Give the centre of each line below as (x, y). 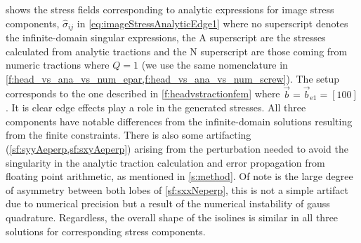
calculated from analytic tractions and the (96, 51)
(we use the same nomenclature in (215, 65)
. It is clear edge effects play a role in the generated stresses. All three (156, 107)
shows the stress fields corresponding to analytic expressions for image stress (170, 9)
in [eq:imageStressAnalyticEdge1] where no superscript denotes (212, 23)
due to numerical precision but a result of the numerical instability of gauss (168, 203)
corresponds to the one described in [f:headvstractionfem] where (143, 93)
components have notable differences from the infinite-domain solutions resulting (179, 121)
